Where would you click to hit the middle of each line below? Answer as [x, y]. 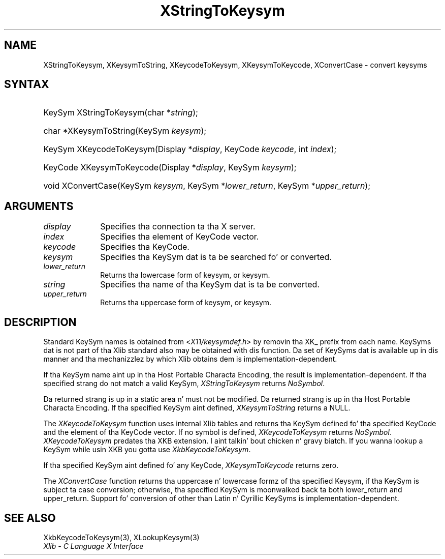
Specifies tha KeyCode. [145, 247]
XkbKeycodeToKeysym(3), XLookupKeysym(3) [121, 537]
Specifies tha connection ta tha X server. [178, 227]
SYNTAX [27, 84]
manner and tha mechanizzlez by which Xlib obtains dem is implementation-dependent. [190, 359]
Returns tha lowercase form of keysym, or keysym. [185, 275]
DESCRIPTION [40, 322]
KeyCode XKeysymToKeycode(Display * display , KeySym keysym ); [170, 168]
